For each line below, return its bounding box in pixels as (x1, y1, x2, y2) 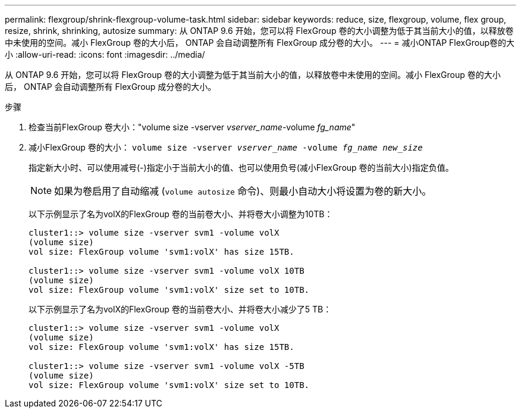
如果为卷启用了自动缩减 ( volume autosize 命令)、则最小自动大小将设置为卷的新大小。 (54, 185, 432, 197)
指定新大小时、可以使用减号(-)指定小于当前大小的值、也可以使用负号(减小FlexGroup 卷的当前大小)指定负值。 (29, 162, 454, 173)
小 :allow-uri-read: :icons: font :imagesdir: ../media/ (5, 49, 205, 60)
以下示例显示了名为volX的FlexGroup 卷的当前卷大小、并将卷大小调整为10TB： (29, 209, 333, 219)
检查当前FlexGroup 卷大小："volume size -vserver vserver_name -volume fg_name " (29, 122, 356, 132)
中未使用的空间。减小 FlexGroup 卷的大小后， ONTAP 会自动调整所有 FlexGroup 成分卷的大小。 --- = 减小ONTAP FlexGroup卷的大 (5, 37, 514, 48)
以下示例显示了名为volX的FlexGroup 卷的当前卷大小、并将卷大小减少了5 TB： (29, 304, 332, 314)
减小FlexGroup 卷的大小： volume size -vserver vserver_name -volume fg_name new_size (29, 142, 423, 152)
